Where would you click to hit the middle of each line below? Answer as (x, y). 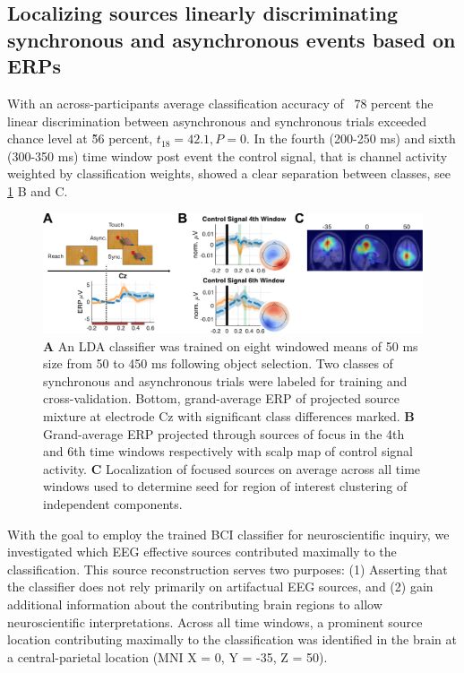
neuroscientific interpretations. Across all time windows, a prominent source (215, 621)
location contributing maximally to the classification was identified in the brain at (232, 639)
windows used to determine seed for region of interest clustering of (225, 486)
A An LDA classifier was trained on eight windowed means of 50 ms (231, 345)
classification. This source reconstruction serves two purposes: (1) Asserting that (228, 569)
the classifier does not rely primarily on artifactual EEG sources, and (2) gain (220, 587)
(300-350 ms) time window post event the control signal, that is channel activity (228, 155)
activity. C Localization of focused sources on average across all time (232, 468)
